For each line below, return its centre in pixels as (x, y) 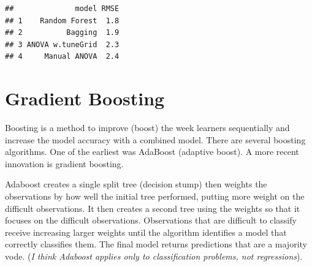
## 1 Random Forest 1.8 (62, 21)
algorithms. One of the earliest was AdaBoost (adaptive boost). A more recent (152, 152)
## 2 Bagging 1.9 (62, 33)
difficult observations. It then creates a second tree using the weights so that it (153, 208)
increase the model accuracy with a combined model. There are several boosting (155, 139)
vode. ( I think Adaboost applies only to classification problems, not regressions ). (154, 256)
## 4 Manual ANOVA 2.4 (62, 57)
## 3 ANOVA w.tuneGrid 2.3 (62, 44)
